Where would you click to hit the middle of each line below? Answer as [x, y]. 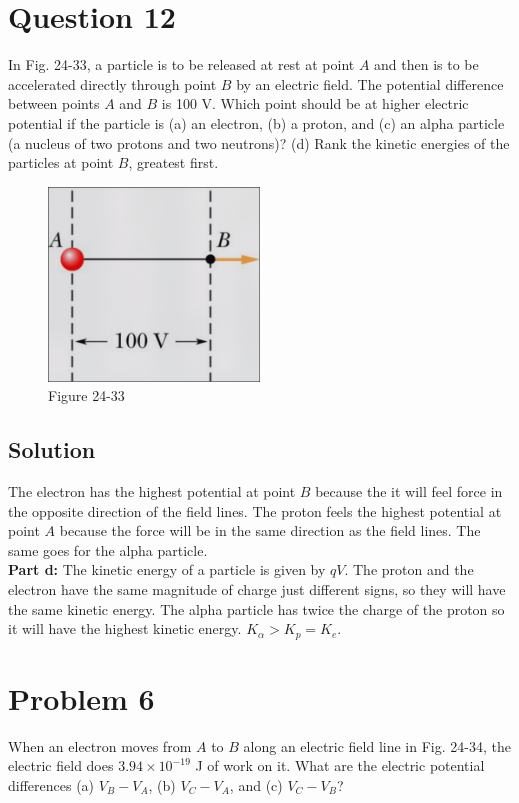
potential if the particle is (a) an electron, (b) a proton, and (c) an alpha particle [256, 122]
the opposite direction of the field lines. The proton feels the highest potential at [255, 510]
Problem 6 [81, 697]
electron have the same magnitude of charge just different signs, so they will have [257, 589]
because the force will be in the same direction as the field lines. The [270, 530]
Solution [52, 449]
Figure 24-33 [86, 395]
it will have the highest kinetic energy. [125, 628]
